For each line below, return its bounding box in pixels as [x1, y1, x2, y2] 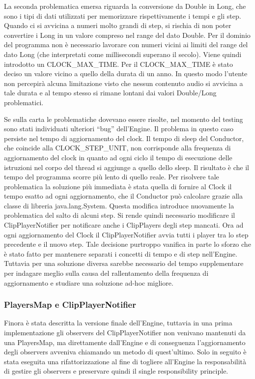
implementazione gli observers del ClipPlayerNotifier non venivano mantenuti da [4, 327, 246, 338]
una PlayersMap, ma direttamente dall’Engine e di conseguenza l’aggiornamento [4, 337, 246, 347]
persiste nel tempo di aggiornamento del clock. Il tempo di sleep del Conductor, [4, 133, 244, 143]
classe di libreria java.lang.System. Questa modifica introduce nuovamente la [4, 200, 234, 210]
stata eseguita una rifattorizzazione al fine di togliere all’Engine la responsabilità [4, 356, 247, 366]
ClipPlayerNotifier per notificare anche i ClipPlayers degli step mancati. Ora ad [4, 220, 244, 230]
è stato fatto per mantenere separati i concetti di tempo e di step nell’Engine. [4, 248, 237, 259]
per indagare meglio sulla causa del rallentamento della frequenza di [4, 268, 209, 278]
